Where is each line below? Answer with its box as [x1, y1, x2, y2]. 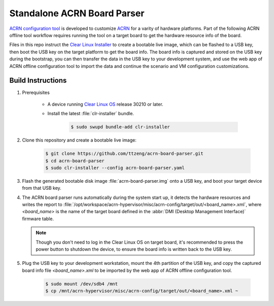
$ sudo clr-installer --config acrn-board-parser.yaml [45, 165, 185, 171]
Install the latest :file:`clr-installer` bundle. [47, 111, 134, 117]
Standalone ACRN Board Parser [9, 8, 145, 19]
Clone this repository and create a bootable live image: [22, 137, 136, 143]
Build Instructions [9, 76, 67, 85]
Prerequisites [22, 89, 50, 96]
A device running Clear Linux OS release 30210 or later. [47, 101, 163, 107]
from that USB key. [22, 185, 62, 191]
